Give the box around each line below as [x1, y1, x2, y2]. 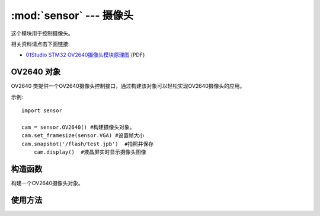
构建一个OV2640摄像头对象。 [11, 179, 84, 186]
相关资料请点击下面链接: [11, 40, 71, 47]
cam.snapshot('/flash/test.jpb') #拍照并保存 [21, 140, 154, 147]
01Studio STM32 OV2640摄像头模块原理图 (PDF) [25, 51, 145, 59]
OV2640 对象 [11, 67, 61, 77]
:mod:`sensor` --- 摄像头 [11, 9, 134, 22]
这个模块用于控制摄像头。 [11, 30, 73, 37]
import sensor [21, 107, 62, 114]
